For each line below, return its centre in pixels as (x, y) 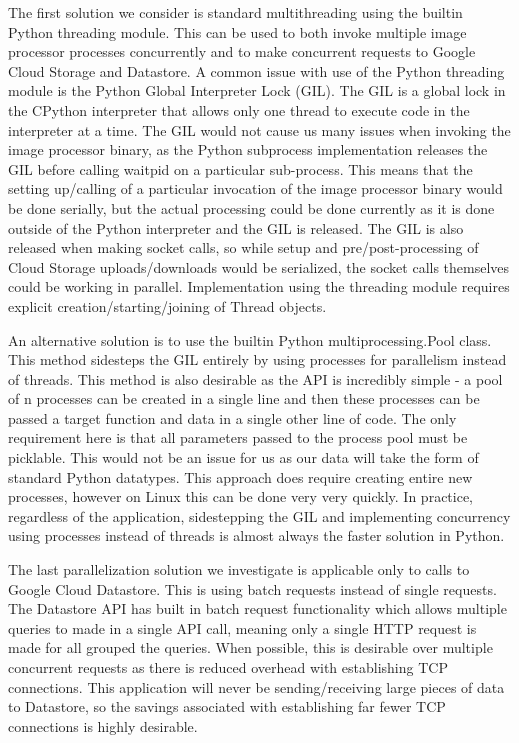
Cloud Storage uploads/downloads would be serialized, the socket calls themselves (259, 266)
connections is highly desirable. (103, 725)
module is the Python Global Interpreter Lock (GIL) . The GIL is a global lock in (257, 90)
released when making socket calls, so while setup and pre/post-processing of (243, 247)
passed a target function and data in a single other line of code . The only (232, 417)
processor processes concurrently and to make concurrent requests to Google (242, 51)
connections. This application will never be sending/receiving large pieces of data (256, 686)
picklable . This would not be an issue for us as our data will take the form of (243, 457)
